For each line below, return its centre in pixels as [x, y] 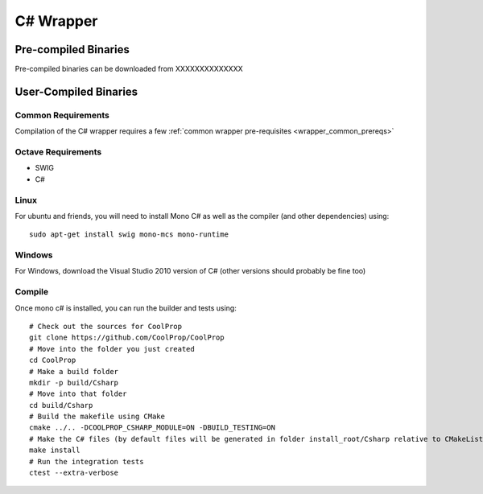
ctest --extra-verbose [74, 473]
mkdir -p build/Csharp [74, 383]
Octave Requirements [58, 151]
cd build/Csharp [61, 405]
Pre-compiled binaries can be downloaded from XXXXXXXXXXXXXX [129, 69]
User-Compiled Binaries [76, 91]
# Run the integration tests [87, 461]
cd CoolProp [53, 360]
